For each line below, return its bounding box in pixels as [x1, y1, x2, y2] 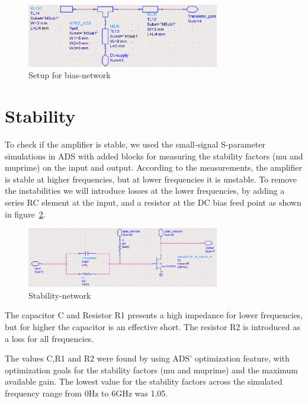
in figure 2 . [5, 207, 46, 220]
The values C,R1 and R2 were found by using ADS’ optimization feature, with [5, 352, 290, 364]
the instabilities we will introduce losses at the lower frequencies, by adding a [5, 184, 285, 197]
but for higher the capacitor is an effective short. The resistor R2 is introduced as [5, 321, 300, 333]
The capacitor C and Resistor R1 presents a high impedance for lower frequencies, [5, 309, 303, 321]
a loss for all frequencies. [5, 332, 94, 344]
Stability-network [28, 289, 91, 301]
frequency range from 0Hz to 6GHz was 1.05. [5, 386, 168, 399]
